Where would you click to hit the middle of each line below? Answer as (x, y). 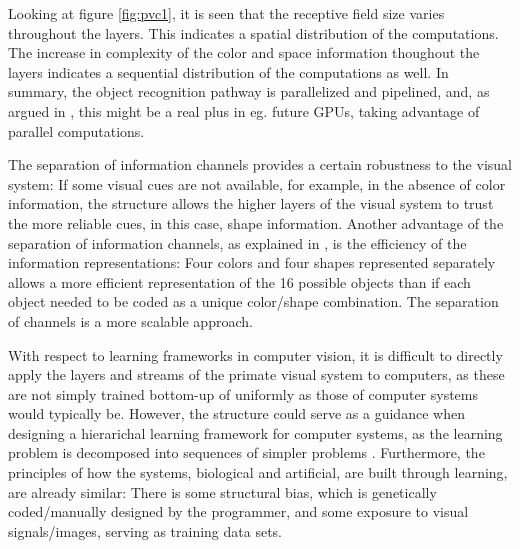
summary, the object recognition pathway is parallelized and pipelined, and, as (249, 91)
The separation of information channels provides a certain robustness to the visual (260, 164)
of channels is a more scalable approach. (130, 320)
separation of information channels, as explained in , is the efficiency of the (237, 242)
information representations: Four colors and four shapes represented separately (252, 262)
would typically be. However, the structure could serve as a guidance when (236, 413)
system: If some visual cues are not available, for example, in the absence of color (257, 183)
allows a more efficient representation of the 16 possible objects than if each (239, 281)
